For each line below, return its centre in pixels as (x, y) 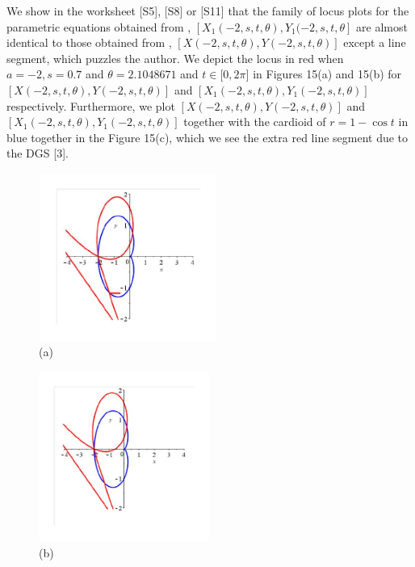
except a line (375, 42)
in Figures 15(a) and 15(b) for (327, 74)
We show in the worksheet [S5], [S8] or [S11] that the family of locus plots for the (208, 10)
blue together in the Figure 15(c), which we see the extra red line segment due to (207, 137)
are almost (382, 26)
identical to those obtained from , (89, 42)
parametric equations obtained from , (99, 26)
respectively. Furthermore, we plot (91, 105)
